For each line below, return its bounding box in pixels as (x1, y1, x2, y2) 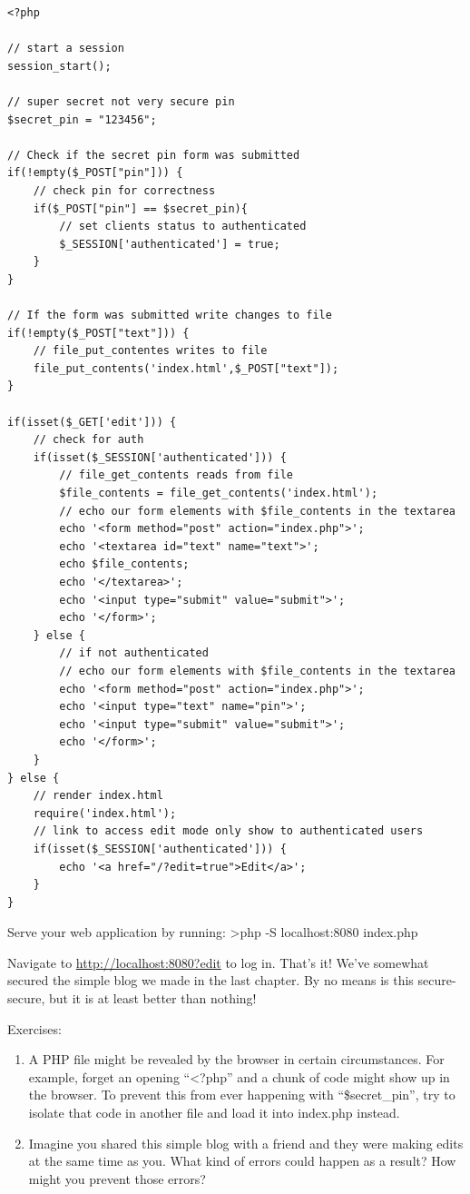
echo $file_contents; (59, 558, 190, 571)
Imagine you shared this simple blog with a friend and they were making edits (28, 1133, 464, 1152)
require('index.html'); (33, 806, 177, 820)
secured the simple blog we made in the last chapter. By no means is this (7, 971, 414, 990)
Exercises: (7, 1019, 62, 1038)
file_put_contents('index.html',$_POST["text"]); (33, 361, 339, 375)
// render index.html (33, 789, 163, 803)
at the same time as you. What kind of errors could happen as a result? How (28, 1151, 456, 1170)
